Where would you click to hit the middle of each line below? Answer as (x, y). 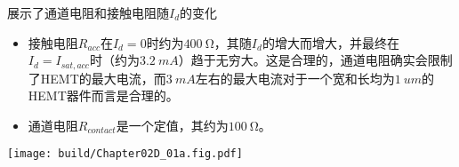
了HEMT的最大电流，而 (97, 78)
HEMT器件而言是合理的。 (103, 95)
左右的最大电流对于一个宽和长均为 (295, 78)
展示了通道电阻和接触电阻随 (88, 12)
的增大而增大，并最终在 (330, 42)
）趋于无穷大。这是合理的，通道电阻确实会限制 (315, 60)
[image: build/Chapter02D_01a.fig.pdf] (125, 154)
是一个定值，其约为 (172, 125)
